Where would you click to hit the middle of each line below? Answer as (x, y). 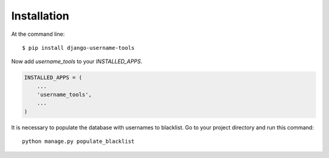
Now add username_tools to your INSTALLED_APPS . (77, 61)
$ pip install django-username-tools (79, 48)
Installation (40, 16)
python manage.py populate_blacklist (79, 142)
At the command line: (38, 34)
